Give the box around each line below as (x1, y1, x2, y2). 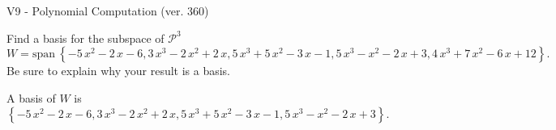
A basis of (6, 89, 56, 106)
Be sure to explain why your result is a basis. (6, 62, 231, 79)
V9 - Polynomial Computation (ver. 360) (6, 2, 209, 19)
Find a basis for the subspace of (6, 29, 165, 46)
